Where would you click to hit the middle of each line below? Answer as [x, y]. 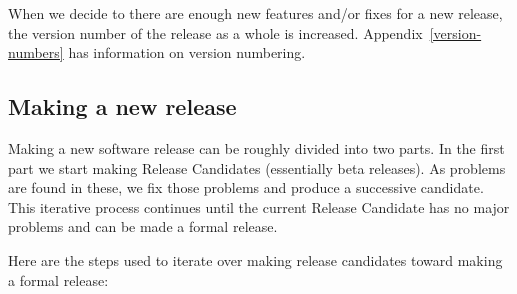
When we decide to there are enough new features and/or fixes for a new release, [255, 13]
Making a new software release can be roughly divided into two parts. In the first [256, 147]
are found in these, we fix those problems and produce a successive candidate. [246, 187]
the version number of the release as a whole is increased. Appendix [215, 32]
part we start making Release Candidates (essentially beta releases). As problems [257, 167]
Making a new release [122, 106]
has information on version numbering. [187, 52]
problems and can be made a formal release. [143, 226]
